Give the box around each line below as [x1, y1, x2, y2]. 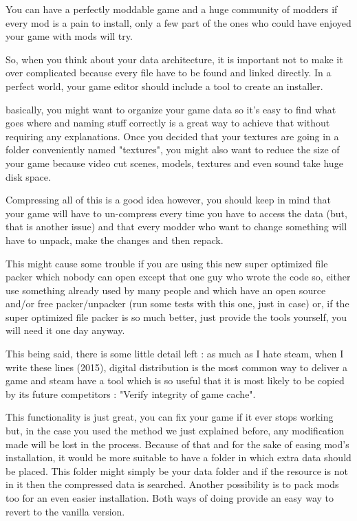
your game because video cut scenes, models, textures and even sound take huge [6, 155, 343, 170]
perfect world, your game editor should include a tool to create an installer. [6, 78, 323, 93]
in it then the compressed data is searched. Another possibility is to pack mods [6, 477, 339, 491]
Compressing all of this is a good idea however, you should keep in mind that [6, 192, 331, 207]
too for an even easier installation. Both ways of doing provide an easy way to [6, 491, 334, 505]
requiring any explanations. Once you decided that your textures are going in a [6, 129, 339, 143]
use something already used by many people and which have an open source [6, 282, 326, 297]
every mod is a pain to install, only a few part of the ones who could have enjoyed [6, 15, 351, 30]
